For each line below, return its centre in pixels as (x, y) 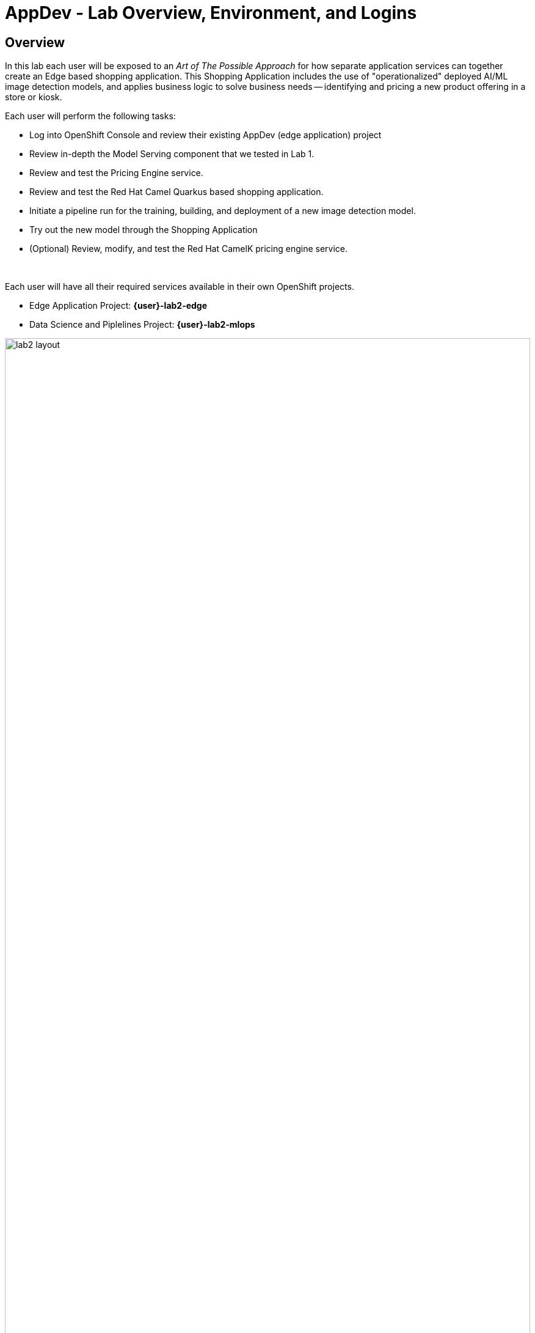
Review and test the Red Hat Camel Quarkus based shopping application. (177, 192)
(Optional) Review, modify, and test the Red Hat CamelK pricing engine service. (189, 249)
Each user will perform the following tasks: (90, 116)
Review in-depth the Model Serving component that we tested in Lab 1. (172, 154)
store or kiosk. (34, 97)
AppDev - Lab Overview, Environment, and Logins (211, 13)
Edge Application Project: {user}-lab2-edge (118, 306)
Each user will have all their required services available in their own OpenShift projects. (180, 287)
